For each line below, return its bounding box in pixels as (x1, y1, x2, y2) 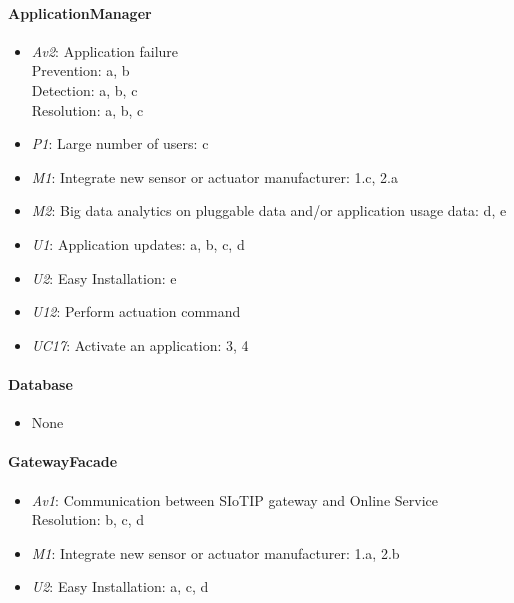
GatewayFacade (8, 451, 118, 472)
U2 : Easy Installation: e (31, 267, 177, 288)
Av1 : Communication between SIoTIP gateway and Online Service (31, 489, 438, 510)
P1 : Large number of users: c (31, 133, 209, 154)
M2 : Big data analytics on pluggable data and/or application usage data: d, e (31, 200, 507, 221)
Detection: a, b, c (31, 79, 138, 100)
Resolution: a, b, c (31, 99, 144, 120)
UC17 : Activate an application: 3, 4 (31, 334, 249, 355)
